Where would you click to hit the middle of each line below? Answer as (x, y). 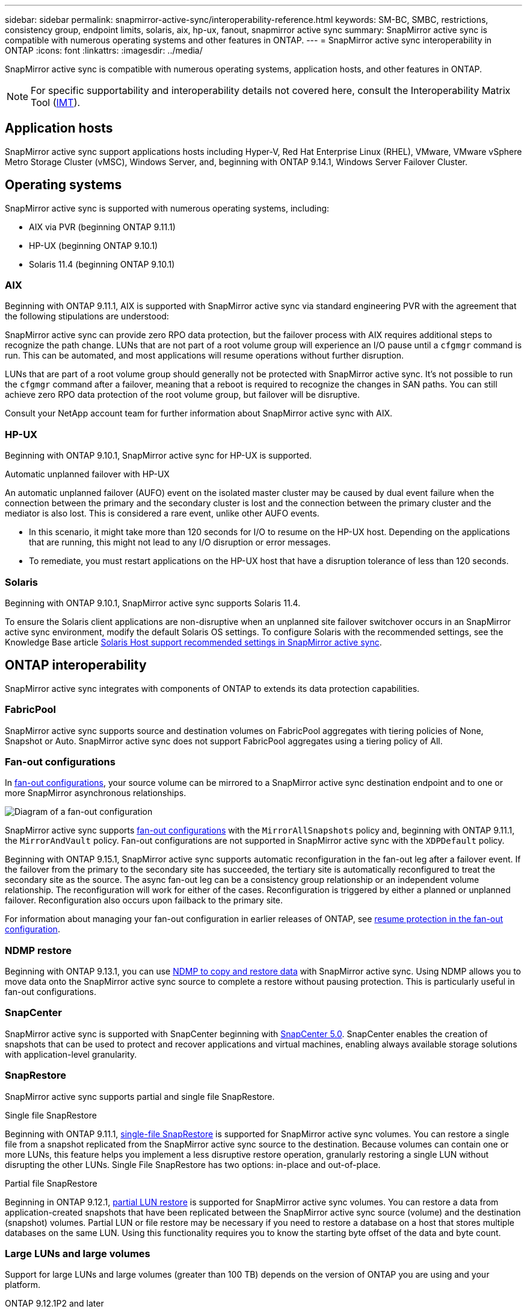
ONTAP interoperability (76, 665)
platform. (23, 1285)
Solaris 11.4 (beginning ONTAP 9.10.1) (102, 264)
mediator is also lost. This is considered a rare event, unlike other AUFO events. (162, 513)
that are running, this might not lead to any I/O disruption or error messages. (180, 542)
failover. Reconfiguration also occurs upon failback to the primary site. (144, 900)
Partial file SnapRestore (51, 1183)
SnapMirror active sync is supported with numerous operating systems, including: (167, 208)
